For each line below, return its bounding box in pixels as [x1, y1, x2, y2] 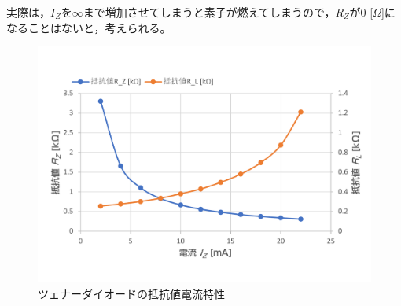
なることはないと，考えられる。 [6, 19, 171, 35]
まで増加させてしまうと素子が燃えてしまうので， [83, 4, 336, 20]
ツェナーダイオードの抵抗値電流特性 [38, 285, 225, 301]
